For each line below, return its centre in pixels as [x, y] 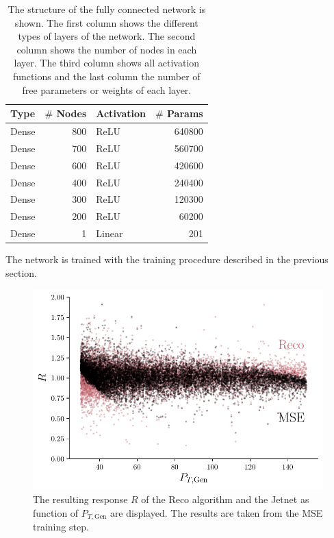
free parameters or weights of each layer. [107, 89]
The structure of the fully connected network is [107, 9]
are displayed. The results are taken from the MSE [216, 512]
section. [21, 272]
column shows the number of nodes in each [107, 49]
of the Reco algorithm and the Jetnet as [225, 499]
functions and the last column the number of [107, 76]
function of [56, 512]
